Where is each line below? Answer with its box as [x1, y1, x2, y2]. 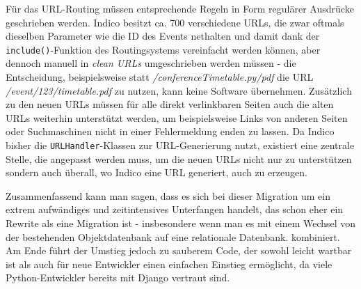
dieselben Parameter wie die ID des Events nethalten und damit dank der [6, 29, 320, 43]
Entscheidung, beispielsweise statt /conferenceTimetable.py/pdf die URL [6, 70, 314, 84]
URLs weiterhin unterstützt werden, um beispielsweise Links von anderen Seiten [6, 110, 348, 125]
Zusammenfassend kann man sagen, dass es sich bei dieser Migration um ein [6, 188, 331, 203]
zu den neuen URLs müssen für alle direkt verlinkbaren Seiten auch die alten [6, 97, 334, 111]
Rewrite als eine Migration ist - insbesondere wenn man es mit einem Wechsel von [6, 216, 356, 231]
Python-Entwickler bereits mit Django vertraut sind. [6, 270, 230, 285]
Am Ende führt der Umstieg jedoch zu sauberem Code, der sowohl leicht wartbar [6, 243, 352, 258]
